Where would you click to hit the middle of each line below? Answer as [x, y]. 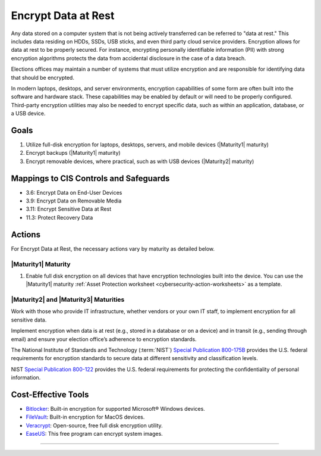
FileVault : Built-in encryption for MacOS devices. [85, 417]
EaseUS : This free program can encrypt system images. [94, 434]
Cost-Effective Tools [50, 394]
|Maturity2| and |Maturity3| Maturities [68, 299]
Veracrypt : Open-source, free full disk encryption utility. [94, 425]
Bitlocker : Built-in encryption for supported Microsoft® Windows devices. [115, 409]
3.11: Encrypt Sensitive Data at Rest [69, 209]
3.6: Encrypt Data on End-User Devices [74, 192]
